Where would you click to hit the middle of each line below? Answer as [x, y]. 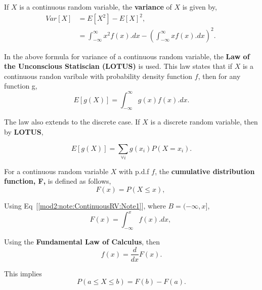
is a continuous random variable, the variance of [96, 7]
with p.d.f [134, 171]
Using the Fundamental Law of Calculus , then [82, 241]
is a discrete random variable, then [204, 122]
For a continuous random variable [56, 171]
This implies [23, 273]
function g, [21, 86]
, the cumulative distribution [205, 171]
